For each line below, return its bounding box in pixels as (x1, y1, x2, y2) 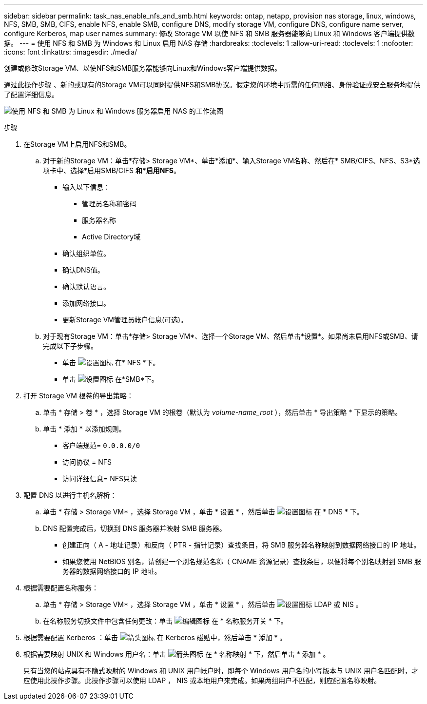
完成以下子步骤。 (43, 342, 97, 350)
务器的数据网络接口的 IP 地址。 (62, 567, 161, 575)
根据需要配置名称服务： (23, 584, 98, 592)
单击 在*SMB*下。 (62, 375, 158, 383)
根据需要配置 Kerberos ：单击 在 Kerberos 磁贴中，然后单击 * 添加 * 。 (23, 633, 287, 642)
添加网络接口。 (62, 299, 110, 307)
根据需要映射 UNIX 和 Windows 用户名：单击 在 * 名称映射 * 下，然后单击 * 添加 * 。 (23, 650, 330, 658)
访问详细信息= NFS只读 (62, 474, 137, 483)
